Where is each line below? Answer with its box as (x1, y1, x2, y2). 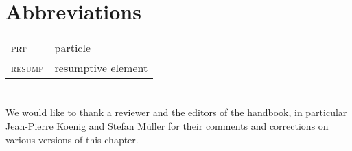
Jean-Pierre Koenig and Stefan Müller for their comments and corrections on (5, 118, 329, 132)
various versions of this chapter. (5, 132, 139, 146)
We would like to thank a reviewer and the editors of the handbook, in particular (5, 105, 347, 119)
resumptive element (54, 60, 148, 76)
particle (54, 40, 91, 56)
